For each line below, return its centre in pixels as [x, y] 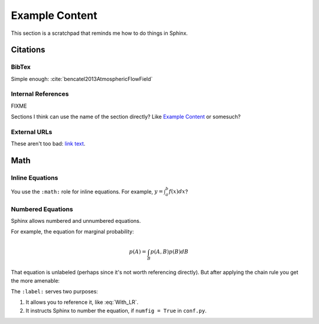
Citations [28, 50]
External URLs [32, 132]
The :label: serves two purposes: [55, 291]
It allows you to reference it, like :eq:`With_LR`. [82, 302]
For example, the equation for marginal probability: [72, 232]
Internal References [40, 94]
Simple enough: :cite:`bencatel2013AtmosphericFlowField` [82, 79]
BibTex [21, 67]
